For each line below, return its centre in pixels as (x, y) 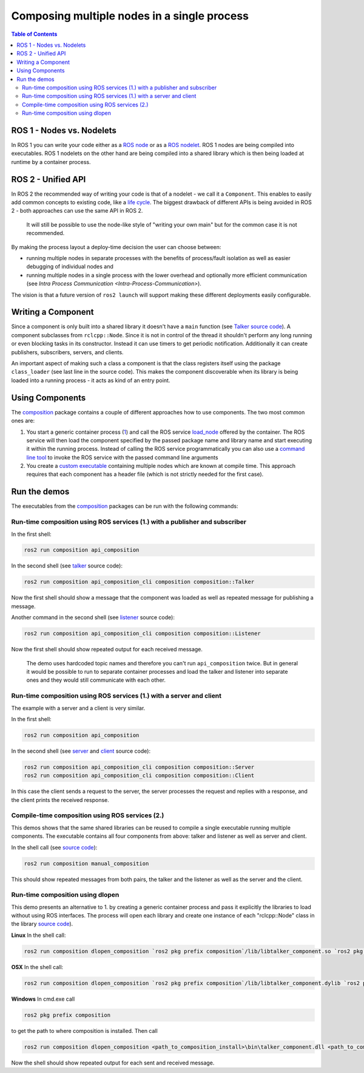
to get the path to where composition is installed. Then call (84, 1030)
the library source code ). (42, 924)
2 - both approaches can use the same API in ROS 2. (77, 211)
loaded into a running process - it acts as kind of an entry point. (91, 380)
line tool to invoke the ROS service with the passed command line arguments (122, 457)
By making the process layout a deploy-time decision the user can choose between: (116, 247)
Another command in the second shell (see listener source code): (93, 617)
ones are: (23, 421)
